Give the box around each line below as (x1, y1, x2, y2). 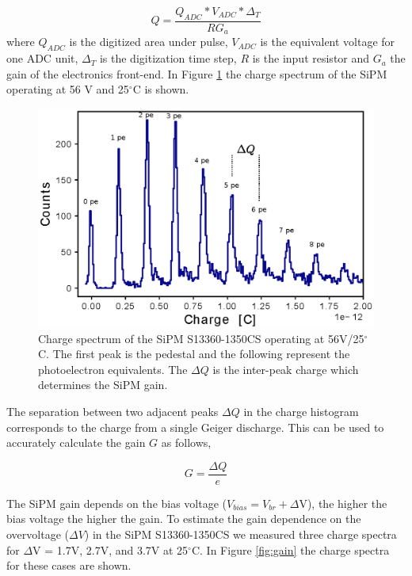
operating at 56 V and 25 (6, 81, 129, 97)
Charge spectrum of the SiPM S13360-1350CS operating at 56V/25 (38, 330, 364, 346)
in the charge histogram (243, 403, 359, 419)
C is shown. (132, 81, 189, 97)
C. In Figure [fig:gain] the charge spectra (191, 541, 390, 558)
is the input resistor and (252, 50, 370, 67)
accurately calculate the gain (6, 434, 146, 451)
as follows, (161, 434, 212, 451)
